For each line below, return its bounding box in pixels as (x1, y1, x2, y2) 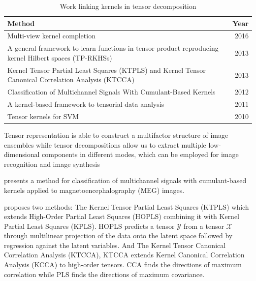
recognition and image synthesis (4, 158, 100, 169)
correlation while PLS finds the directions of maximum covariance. (4, 269, 205, 279)
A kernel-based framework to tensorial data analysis (7, 99, 164, 109)
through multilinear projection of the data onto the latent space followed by (4, 230, 233, 241)
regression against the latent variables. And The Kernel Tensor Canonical (4, 240, 226, 250)
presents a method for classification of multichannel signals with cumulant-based (4, 175, 247, 186)
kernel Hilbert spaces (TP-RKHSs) (7, 52, 112, 62)
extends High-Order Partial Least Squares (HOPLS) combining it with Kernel (4, 211, 240, 221)
